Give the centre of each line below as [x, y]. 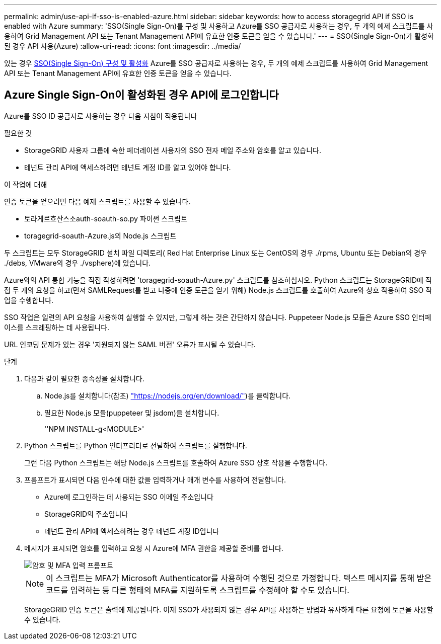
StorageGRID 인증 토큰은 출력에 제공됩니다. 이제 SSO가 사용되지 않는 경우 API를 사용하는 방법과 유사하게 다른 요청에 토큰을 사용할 [229, 609]
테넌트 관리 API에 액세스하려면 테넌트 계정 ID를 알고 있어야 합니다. [128, 167]
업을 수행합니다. [29, 300]
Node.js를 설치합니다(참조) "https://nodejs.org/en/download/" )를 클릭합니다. [168, 395]
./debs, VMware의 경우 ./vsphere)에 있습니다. [78, 263]
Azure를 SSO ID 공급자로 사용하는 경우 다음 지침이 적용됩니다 [101, 116]
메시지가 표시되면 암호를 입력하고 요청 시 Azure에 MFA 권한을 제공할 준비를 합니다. [154, 548]
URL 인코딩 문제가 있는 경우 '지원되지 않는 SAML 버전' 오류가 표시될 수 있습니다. [130, 344]
